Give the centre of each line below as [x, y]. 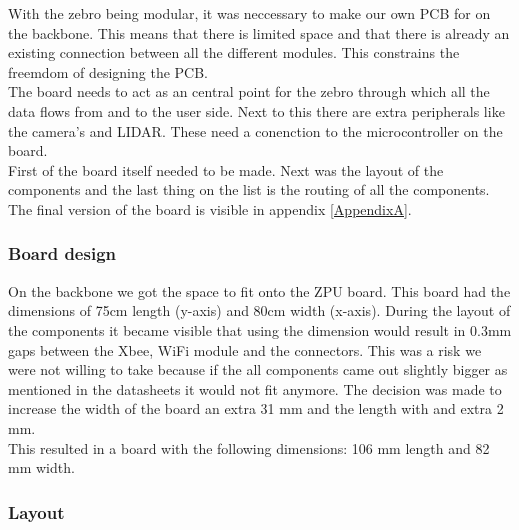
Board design [62, 253]
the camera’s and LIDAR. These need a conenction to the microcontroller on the [255, 130]
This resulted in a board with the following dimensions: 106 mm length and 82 [249, 447]
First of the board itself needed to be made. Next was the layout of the [226, 169]
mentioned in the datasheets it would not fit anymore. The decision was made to [255, 388]
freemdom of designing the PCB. [108, 71]
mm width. [41, 467]
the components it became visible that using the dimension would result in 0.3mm [260, 329]
